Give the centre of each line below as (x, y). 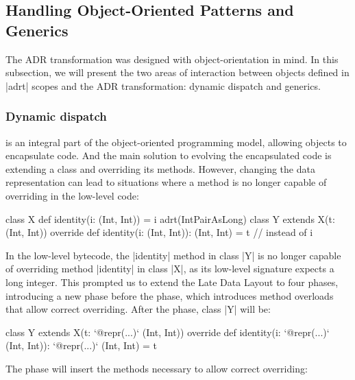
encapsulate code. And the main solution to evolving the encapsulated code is (169, 155)
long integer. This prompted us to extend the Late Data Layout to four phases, (172, 282)
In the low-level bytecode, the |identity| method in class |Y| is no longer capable (173, 255)
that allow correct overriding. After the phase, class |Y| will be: (138, 309)
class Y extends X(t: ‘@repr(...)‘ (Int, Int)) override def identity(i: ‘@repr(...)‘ (168, 332)
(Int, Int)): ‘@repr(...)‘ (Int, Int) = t (82, 345)
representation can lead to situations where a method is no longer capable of (166, 182)
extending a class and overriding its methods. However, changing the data (160, 168)
